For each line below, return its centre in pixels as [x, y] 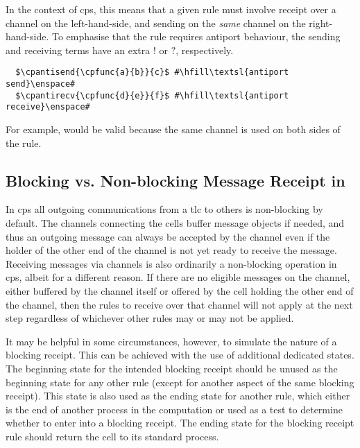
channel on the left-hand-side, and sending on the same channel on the [156, 23]
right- [321, 23]
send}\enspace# [41, 84]
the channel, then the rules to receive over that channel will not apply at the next [179, 304]
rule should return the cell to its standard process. [112, 436]
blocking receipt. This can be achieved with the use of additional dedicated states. [180, 355]
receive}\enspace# [48, 107]
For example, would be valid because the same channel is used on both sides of [173, 129]
